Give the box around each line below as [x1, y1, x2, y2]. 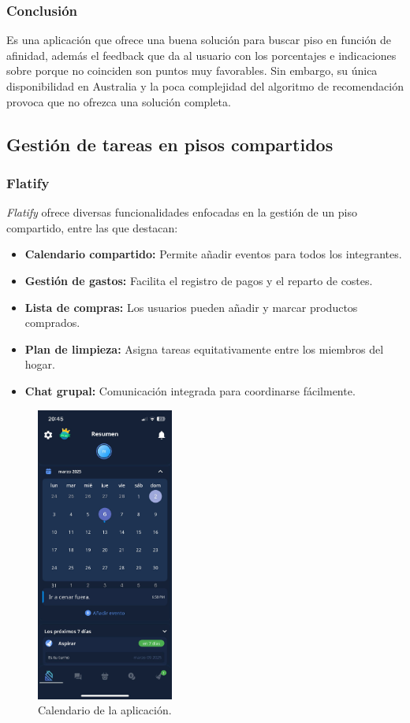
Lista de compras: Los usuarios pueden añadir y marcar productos [24, 298, 358, 315]
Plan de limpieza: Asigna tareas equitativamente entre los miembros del [24, 340, 384, 357]
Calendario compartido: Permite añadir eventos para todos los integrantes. [24, 246, 402, 262]
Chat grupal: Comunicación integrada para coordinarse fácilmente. [24, 382, 356, 399]
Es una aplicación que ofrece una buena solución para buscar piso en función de [6, 32, 391, 48]
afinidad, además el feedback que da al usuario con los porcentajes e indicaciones [6, 46, 397, 63]
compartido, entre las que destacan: [6, 219, 178, 235]
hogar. [24, 356, 55, 373]
